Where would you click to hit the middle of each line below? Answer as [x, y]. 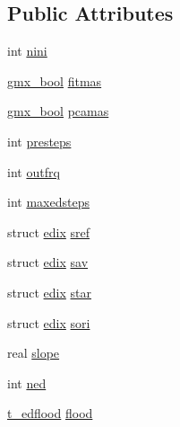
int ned [27, 383]
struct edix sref [49, 231]
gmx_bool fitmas [55, 80]
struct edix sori [49, 322]
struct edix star [49, 292]
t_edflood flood [50, 413]
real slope [34, 353]
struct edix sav [48, 262]
